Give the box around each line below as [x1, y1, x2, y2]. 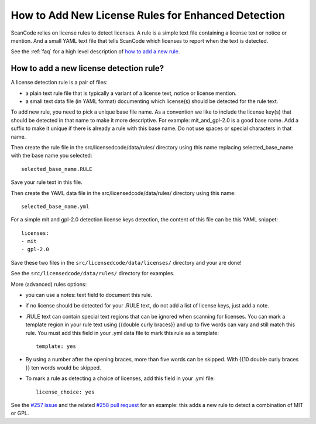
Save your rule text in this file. [11, 179, 83, 186]
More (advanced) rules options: [11, 281, 87, 288]
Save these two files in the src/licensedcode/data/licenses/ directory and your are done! [11, 259, 242, 266]
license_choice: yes [36, 388, 95, 395]
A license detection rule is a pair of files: [11, 79, 108, 86]
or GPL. [11, 410, 29, 417]
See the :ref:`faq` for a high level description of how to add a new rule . [11, 48, 180, 55]
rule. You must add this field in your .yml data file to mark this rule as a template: [25, 329, 219, 336]
